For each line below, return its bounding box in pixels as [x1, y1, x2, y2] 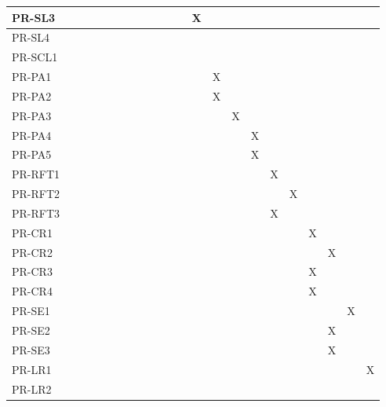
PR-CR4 [12, 283, 53, 299]
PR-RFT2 [12, 185, 60, 202]
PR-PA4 [12, 126, 52, 143]
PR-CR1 [12, 224, 53, 240]
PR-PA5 [12, 146, 52, 163]
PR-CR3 [12, 263, 53, 280]
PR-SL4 [12, 29, 50, 46]
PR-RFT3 [12, 204, 60, 221]
